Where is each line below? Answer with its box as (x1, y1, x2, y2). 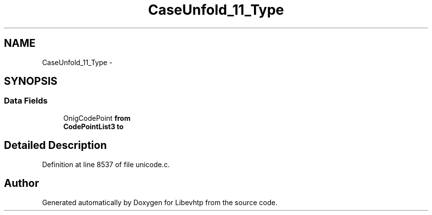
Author (4, 177, 39, 190)
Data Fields (4, 96, 48, 106)
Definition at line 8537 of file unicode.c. (42, 160, 170, 169)
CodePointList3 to (63, 122, 124, 131)
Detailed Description (4, 139, 107, 152)
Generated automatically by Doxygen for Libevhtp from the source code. (42, 198, 278, 207)
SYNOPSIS (4, 75, 58, 88)
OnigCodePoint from (63, 113, 131, 122)
